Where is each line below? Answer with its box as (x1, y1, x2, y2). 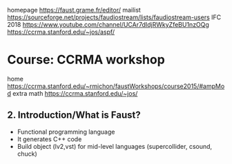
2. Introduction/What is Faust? (7, 110, 142, 121)
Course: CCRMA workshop (7, 52, 166, 68)
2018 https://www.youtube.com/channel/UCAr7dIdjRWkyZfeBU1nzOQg (7, 21, 209, 28)
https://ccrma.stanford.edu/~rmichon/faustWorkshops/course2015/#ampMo (7, 82, 225, 90)
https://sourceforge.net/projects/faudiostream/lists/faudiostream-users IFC (7, 13, 222, 21)
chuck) (17, 150, 38, 158)
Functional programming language (17, 127, 115, 136)
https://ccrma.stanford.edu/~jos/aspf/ (7, 28, 115, 36)
